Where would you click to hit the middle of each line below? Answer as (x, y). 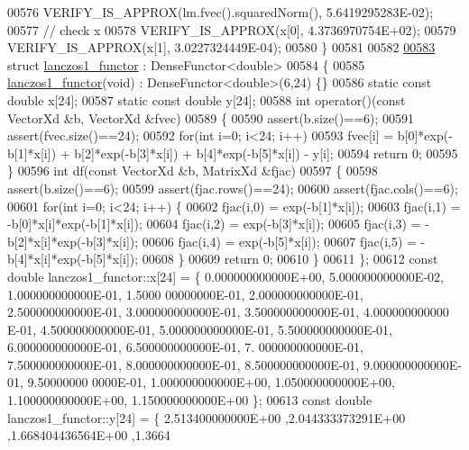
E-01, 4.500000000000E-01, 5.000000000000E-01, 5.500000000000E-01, (200, 329)
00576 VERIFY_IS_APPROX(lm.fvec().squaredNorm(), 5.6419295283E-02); (221, 12)
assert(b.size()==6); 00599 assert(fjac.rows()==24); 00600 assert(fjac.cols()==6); (233, 188)
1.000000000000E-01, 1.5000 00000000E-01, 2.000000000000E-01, (185, 294)
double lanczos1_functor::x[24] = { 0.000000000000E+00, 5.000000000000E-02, (225, 276)
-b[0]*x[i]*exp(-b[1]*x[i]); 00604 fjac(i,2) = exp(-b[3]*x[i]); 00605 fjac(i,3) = (214, 224)
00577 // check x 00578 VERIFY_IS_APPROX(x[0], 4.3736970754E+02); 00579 (232, 29)
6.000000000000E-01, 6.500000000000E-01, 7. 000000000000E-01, (185, 347)
